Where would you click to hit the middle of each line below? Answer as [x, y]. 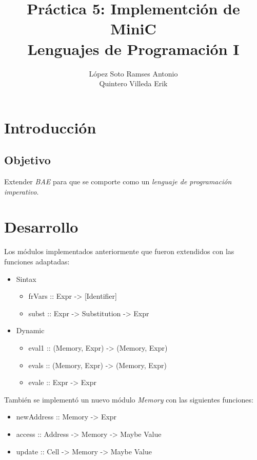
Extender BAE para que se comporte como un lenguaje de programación [118, 181]
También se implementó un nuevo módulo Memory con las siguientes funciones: [129, 399]
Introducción [50, 127]
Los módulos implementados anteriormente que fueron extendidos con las [119, 251]
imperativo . [22, 191]
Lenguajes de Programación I [133, 49]
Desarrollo [41, 227]
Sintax [26, 279]
